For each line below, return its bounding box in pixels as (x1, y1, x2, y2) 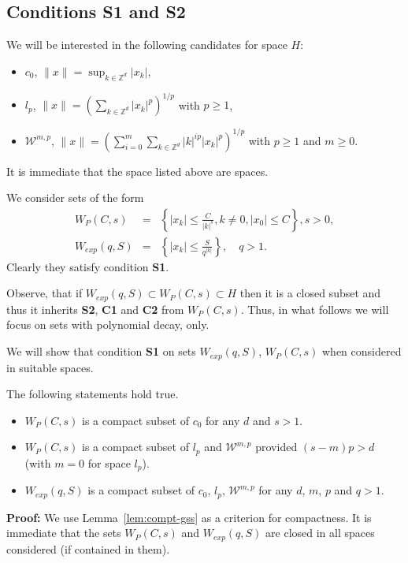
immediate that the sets (6, 524, 121, 541)
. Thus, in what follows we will (240, 300, 389, 317)
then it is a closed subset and (239, 285, 381, 301)
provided (255, 438, 298, 455)
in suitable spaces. (6, 359, 94, 375)
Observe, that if (6, 285, 83, 301)
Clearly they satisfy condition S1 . (6, 258, 169, 274)
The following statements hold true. (6, 386, 179, 402)
